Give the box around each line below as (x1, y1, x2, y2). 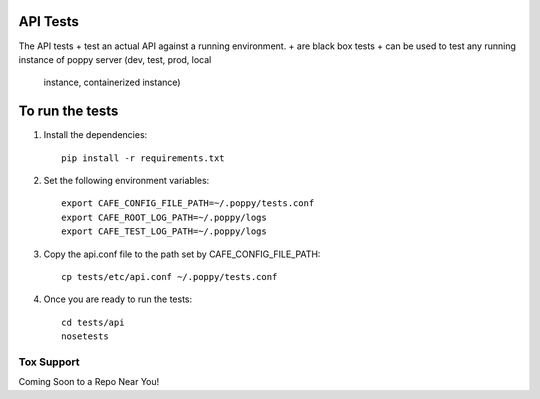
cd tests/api (61, 316, 125, 328)
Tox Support (18, 355, 80, 369)
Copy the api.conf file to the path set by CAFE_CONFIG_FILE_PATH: (43, 248, 321, 260)
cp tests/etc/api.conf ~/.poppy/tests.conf (61, 271, 278, 282)
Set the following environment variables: (43, 174, 210, 186)
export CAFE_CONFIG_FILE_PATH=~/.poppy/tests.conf (61, 198, 315, 209)
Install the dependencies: (43, 129, 148, 141)
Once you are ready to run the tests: (43, 293, 193, 305)
